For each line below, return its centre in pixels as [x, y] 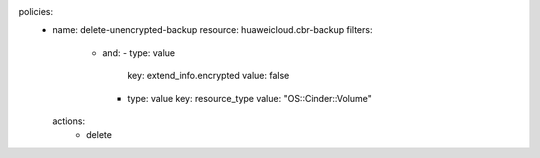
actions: [68, 121]
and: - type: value [138, 52]
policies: [36, 11]
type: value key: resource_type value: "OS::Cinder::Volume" [249, 98]
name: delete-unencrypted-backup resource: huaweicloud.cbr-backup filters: [212, 30]
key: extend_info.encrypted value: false [208, 76]
